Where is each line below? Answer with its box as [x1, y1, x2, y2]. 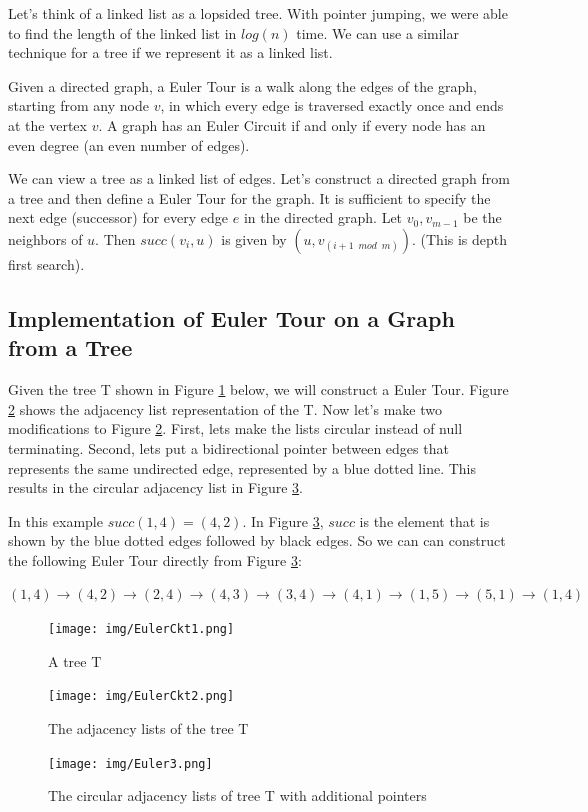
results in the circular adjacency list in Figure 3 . [8, 477, 303, 498]
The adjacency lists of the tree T [48, 717, 249, 738]
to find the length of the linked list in [8, 22, 237, 43]
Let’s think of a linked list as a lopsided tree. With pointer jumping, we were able [8, 3, 508, 23]
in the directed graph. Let [243, 207, 403, 228]
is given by [221, 228, 287, 249]
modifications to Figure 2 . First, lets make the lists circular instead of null [8, 418, 463, 439]
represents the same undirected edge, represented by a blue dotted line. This [8, 457, 476, 478]
